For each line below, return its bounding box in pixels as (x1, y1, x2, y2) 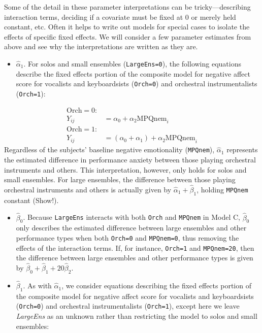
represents (226, 144, 258, 155)
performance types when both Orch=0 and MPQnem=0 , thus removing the (16, 232, 239, 243)
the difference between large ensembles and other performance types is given (16, 252, 253, 263)
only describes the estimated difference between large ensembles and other (16, 222, 247, 233)
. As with (23, 280, 52, 291)
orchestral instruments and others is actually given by (4, 184, 172, 194)
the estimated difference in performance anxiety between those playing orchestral (4, 154, 256, 164)
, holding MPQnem (196, 184, 248, 194)
